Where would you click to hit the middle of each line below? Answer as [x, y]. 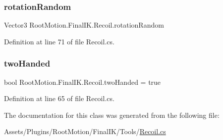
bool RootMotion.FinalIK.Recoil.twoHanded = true [83, 82]
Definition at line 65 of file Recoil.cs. [59, 98]
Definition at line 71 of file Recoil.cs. [59, 41]
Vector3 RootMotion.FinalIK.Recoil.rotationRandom [84, 25]
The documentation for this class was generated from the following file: [112, 115]
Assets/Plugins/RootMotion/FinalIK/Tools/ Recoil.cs [85, 131]
